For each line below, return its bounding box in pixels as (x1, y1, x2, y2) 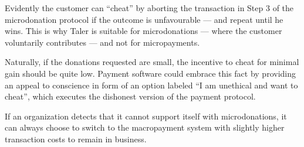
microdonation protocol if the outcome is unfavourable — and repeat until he (5, 13, 283, 25)
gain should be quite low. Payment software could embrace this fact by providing (5, 67, 296, 79)
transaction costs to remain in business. (5, 132, 147, 145)
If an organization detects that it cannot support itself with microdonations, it (5, 110, 287, 122)
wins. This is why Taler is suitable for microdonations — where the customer (5, 25, 282, 37)
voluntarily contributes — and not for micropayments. (5, 36, 200, 48)
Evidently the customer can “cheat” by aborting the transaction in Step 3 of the (5, 2, 294, 13)
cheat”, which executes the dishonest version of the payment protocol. (5, 90, 256, 102)
